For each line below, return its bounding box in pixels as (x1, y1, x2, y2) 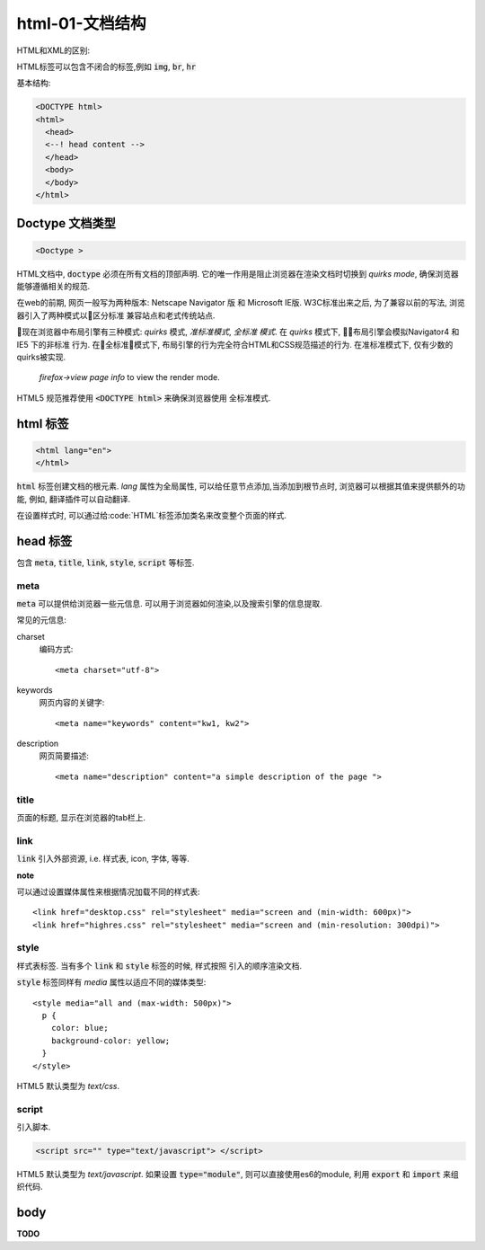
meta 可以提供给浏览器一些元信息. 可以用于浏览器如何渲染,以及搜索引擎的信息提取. (16, 598, 322, 608)
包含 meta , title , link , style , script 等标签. (16, 557, 195, 568)
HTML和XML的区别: (16, 45, 91, 56)
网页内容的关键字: (39, 697, 105, 708)
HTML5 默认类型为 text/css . (16, 1080, 120, 1091)
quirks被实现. (16, 351, 66, 362)
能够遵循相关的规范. (16, 281, 91, 292)
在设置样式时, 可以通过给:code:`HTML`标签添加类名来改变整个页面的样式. (16, 510, 287, 520)
